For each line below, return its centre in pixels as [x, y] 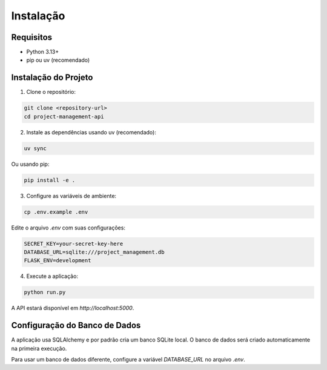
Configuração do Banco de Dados [76, 325]
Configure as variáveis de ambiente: [71, 196]
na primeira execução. [39, 348]
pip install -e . [50, 180]
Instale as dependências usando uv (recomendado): [91, 132]
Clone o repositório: [51, 92]
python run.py [45, 292]
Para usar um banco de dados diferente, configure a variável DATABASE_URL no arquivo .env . [128, 360]
